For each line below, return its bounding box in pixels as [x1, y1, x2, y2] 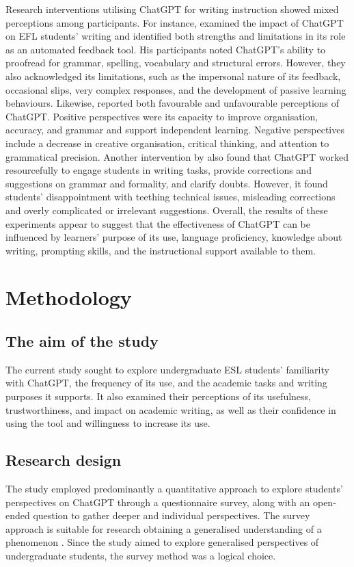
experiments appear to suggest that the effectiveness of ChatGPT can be [5, 216, 310, 230]
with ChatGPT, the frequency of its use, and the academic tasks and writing [5, 375, 327, 390]
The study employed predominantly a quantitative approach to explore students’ [5, 482, 343, 496]
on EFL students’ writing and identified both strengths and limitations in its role [5, 29, 346, 43]
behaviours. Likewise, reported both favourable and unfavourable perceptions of [5, 96, 340, 110]
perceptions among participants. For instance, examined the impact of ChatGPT [5, 15, 344, 29]
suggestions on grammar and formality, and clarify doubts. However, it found [5, 176, 328, 190]
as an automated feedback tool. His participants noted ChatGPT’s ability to [5, 42, 326, 56]
